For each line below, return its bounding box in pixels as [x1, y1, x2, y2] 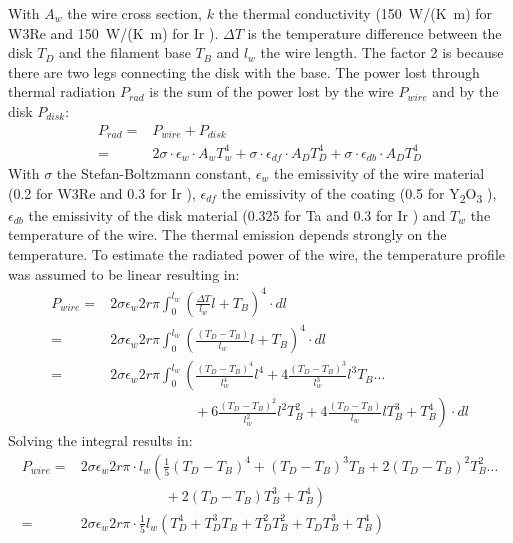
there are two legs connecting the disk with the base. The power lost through [8, 61, 480, 82]
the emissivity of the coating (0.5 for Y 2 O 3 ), [221, 182, 497, 206]
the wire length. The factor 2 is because [260, 42, 504, 63]
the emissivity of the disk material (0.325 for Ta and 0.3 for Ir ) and [28, 204, 446, 225]
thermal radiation [8, 81, 116, 102]
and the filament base [59, 42, 191, 63]
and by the [432, 81, 499, 102]
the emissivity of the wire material [274, 163, 485, 184]
